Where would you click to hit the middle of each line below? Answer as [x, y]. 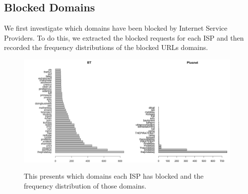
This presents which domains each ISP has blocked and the [114, 176]
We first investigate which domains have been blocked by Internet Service [116, 28]
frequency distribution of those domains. [85, 185]
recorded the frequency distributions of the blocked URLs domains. [106, 47]
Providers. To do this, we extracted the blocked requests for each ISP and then [124, 37]
